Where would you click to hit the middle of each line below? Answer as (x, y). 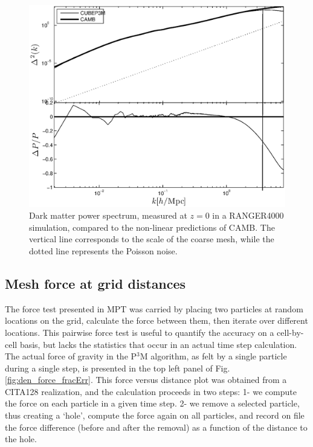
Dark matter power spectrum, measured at (108, 215)
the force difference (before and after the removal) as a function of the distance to (156, 427)
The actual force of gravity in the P (71, 356)
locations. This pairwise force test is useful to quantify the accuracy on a (140, 332)
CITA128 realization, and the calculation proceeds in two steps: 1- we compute (151, 391)
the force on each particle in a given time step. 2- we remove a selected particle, (152, 403)
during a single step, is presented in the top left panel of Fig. (118, 368)
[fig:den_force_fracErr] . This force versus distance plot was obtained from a (146, 380)
